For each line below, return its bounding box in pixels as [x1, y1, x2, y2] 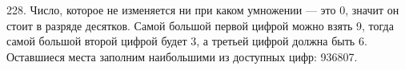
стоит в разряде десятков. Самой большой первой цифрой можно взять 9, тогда [6, 17, 394, 33]
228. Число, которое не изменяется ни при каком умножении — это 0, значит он [6, 2, 399, 17]
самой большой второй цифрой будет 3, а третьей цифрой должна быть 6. [6, 33, 367, 49]
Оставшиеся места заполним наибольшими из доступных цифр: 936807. [6, 48, 358, 64]
